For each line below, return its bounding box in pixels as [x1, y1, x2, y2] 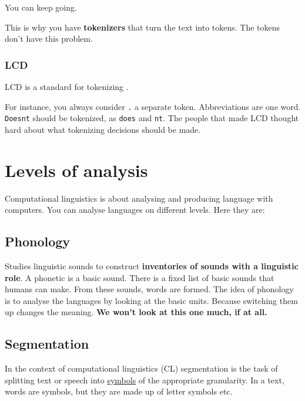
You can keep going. [5, 1, 77, 13]
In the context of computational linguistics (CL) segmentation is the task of [5, 362, 278, 375]
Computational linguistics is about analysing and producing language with [5, 192, 273, 204]
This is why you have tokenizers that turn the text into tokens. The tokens [5, 21, 280, 33]
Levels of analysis [5, 158, 148, 182]
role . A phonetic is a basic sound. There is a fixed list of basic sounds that [5, 271, 274, 283]
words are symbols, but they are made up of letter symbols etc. [5, 385, 233, 397]
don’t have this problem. [5, 32, 93, 45]
